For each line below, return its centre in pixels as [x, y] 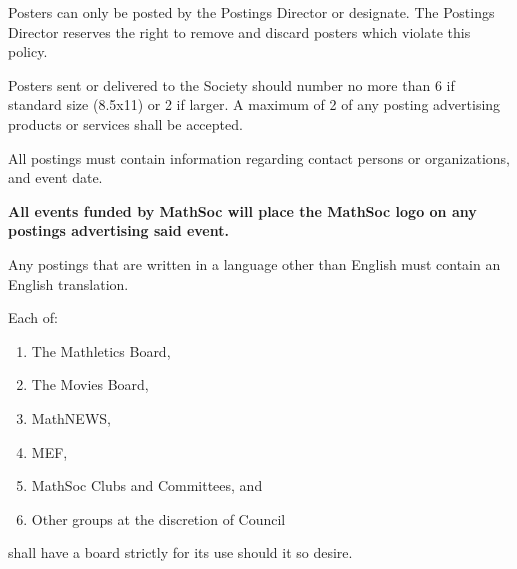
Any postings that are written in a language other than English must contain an [254, 263]
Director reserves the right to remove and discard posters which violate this [239, 31]
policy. [28, 51]
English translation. [68, 283]
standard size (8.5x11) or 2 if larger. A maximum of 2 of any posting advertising [254, 104]
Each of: [33, 317]
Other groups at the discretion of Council [158, 518]
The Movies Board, [90, 384]
